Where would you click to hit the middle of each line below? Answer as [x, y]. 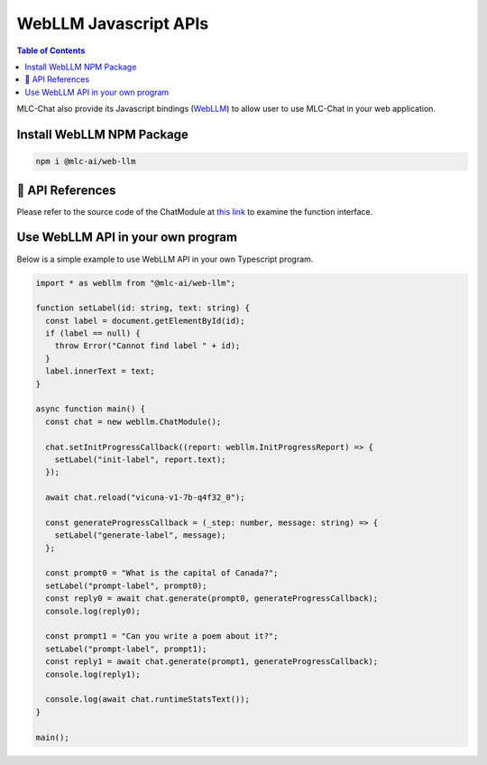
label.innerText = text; [100, 371]
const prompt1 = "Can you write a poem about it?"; [162, 636]
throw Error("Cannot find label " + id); [147, 346]
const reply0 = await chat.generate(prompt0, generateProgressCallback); [212, 599]
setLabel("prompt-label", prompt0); [126, 585]
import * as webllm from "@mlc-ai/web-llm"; [136, 283]
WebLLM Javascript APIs [113, 23]
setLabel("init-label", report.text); [140, 459]
